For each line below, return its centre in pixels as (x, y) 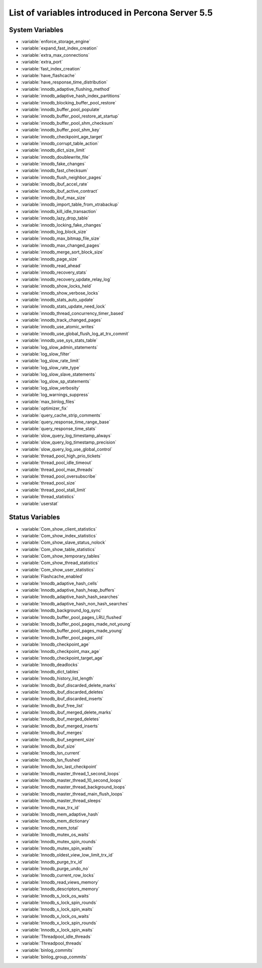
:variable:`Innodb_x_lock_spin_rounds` (59, 923)
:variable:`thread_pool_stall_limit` (54, 490)
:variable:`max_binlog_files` (48, 401)
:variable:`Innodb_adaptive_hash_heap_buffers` (68, 590)
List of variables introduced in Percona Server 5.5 (111, 13)
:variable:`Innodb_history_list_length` (58, 678)
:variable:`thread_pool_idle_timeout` (57, 463)
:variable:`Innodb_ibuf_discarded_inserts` (62, 699)
